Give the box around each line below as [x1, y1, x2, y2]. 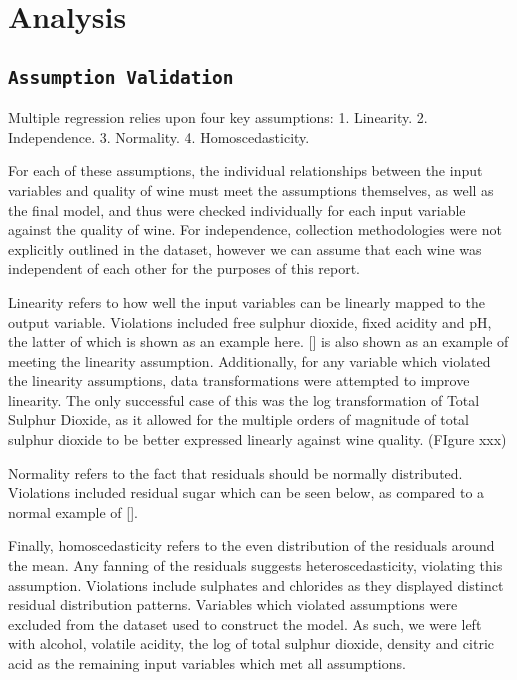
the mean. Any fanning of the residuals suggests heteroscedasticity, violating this [8, 555, 503, 576]
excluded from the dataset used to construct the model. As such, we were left [8, 613, 482, 634]
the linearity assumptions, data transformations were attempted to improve [8, 370, 470, 391]
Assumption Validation [8, 66, 234, 88]
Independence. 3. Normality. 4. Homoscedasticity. [8, 126, 310, 147]
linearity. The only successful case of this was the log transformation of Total [8, 389, 480, 410]
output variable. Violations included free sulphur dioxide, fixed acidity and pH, [8, 311, 492, 332]
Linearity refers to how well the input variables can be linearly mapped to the [8, 291, 485, 312]
